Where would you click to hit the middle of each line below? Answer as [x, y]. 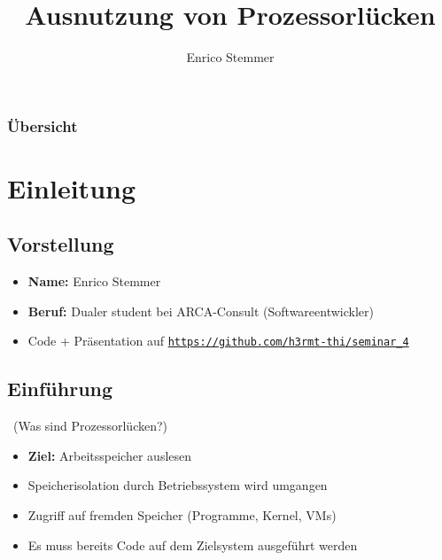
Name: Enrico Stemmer [94, 281]
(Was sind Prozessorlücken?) [90, 426]
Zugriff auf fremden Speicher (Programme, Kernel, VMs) [182, 515]
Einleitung [72, 187]
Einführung [60, 389]
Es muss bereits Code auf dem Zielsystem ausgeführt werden [193, 544]
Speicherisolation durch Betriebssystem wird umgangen [178, 485]
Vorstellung [61, 244]
